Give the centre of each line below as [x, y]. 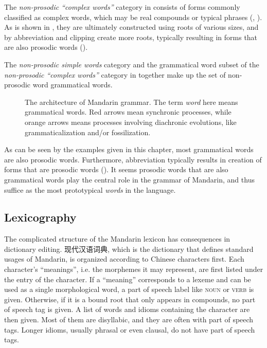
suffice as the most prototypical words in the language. [90, 189]
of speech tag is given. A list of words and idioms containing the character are [127, 309]
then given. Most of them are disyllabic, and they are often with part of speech [129, 319]
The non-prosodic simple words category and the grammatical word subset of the [132, 64]
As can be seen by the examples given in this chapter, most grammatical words [129, 149]
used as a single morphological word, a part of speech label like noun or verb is [129, 289]
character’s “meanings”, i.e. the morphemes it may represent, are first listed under [134, 269]
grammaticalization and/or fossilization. [88, 132]
